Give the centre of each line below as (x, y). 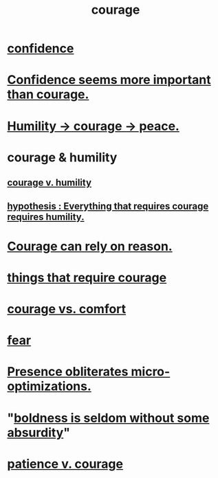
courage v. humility (49, 183)
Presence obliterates (68, 372)
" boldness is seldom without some (108, 418)
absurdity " (39, 432)
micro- (151, 372)
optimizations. (49, 386)
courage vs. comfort (67, 309)
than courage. (48, 94)
